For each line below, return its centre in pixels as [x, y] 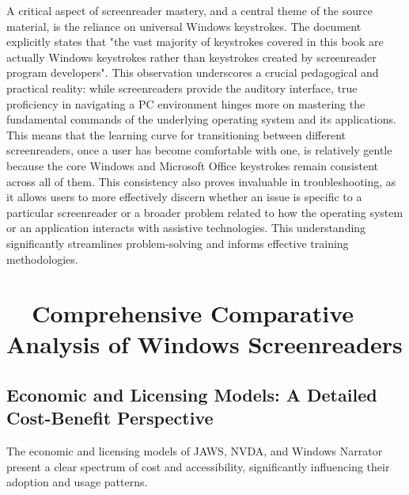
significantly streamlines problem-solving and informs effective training [178, 243]
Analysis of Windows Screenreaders [204, 344]
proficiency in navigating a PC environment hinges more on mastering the [186, 103]
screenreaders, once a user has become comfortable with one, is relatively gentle [199, 150]
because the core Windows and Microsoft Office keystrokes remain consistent [193, 165]
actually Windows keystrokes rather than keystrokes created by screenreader [191, 57]
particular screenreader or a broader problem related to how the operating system [205, 212]
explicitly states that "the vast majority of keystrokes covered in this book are [195, 42]
